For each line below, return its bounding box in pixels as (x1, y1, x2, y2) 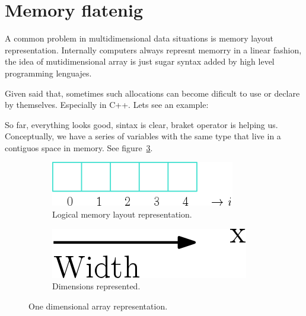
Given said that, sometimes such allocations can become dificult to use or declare (5, 87, 300, 99)
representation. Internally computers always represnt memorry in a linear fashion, (5, 43, 302, 56)
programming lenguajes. (5, 66, 92, 79)
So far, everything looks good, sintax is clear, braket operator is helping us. (5, 118, 278, 130)
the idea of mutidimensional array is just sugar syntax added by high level (5, 55, 275, 68)
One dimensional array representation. (28, 299, 168, 312)
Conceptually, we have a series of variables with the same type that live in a (5, 130, 281, 142)
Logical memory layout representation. (52, 208, 192, 221)
